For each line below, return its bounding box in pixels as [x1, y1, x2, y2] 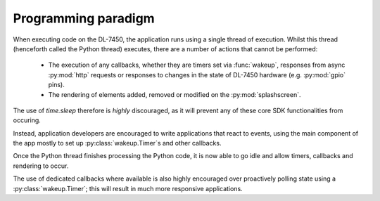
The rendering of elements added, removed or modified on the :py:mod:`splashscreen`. [48, 90, 301, 98]
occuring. [13, 116, 42, 124]
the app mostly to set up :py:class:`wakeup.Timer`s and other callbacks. [13, 139, 222, 148]
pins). [48, 81, 65, 89]
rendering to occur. [13, 162, 69, 170]
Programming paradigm [13, 11, 155, 26]
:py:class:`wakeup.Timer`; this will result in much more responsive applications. [13, 184, 243, 193]
